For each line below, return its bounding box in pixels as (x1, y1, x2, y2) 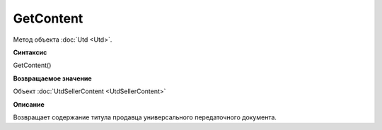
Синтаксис (13, 48, 47, 57)
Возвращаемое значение (13, 74, 92, 83)
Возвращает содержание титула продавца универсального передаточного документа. (13, 113, 277, 122)
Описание (13, 100, 45, 109)
